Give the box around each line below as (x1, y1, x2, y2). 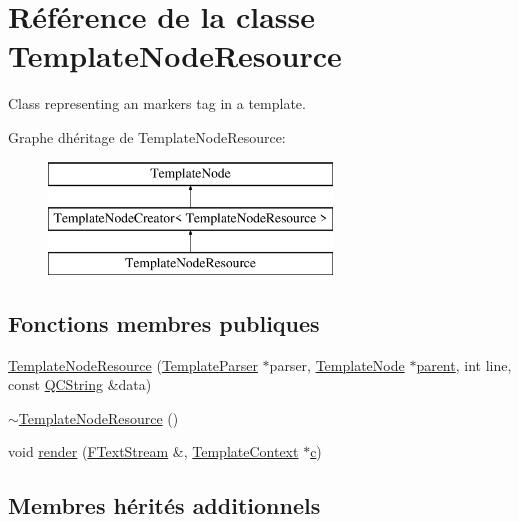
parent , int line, (416, 354, 512, 375)
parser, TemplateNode (269, 354, 405, 375)
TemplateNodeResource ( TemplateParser (8, 354, 258, 375)
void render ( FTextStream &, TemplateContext (8, 441, 299, 462)
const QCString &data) (8, 374, 152, 395)
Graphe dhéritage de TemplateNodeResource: (8, 126, 286, 147)
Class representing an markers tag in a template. (8, 93, 306, 114)
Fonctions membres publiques (8, 307, 320, 338)
